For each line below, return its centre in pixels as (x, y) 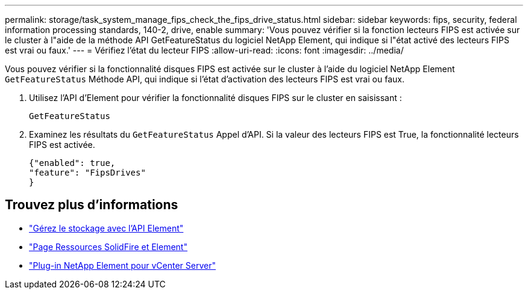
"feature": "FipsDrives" (87, 173)
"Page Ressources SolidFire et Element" (108, 247)
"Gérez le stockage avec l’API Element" (106, 228)
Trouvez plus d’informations (92, 205)
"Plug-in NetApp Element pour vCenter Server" (122, 265)
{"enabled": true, (72, 163)
